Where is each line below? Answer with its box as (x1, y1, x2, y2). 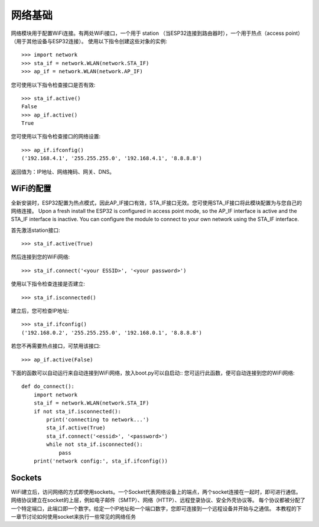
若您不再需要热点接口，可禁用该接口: (11, 342, 101, 350)
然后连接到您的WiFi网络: (11, 253, 70, 260)
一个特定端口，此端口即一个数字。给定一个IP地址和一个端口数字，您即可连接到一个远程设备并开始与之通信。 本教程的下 (11, 505, 302, 512)
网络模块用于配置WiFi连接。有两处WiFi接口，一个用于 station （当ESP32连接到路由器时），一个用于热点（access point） (11, 30, 304, 37)
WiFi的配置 (11, 183, 51, 193)
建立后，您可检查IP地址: (11, 308, 69, 315)
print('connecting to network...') (46, 416, 149, 423)
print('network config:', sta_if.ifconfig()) (33, 457, 168, 464)
